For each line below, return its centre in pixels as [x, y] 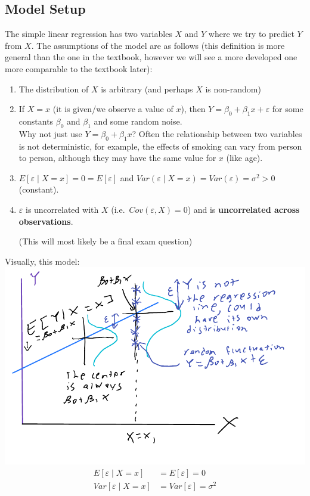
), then [193, 109]
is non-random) [233, 89]
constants [36, 121]
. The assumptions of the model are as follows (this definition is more [158, 45]
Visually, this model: [42, 261]
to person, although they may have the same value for [117, 158]
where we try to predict [251, 34]
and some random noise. [138, 121]
